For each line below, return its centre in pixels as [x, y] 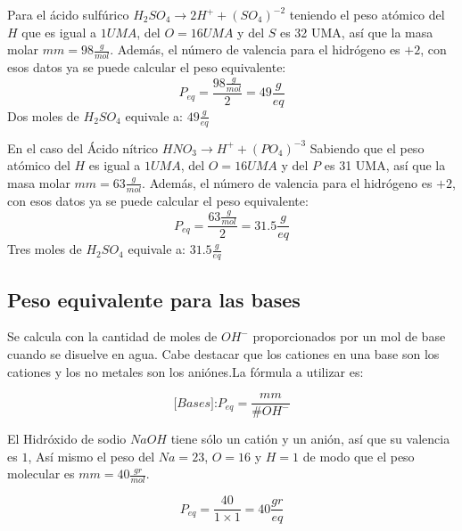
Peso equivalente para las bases [154, 299]
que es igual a [59, 32]
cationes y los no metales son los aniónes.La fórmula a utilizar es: [186, 371]
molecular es [41, 474]
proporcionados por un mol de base [349, 336]
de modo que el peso [359, 456]
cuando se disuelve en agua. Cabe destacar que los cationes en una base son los [223, 354]
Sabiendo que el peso [367, 147]
